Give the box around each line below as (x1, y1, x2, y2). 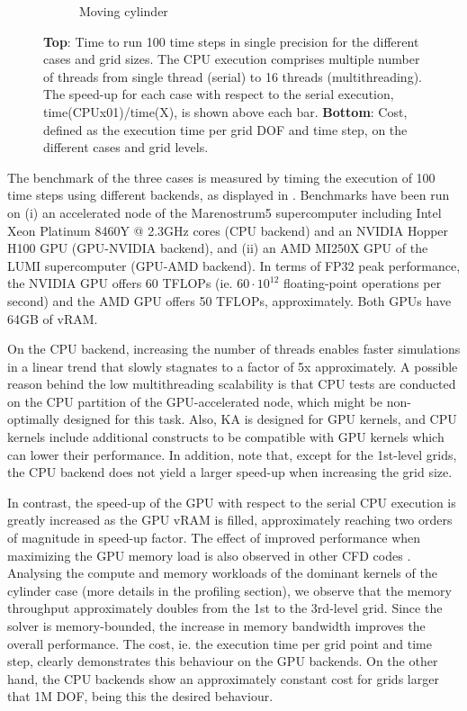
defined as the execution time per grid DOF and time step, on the (43, 120, 408, 139)
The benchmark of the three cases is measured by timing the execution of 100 (7, 167, 436, 186)
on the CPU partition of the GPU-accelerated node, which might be (7, 391, 383, 410)
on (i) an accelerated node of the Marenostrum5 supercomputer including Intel (7, 202, 442, 221)
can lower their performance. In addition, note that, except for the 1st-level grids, (7, 445, 457, 463)
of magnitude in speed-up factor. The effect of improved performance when (7, 528, 421, 547)
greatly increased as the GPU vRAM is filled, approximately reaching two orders (7, 510, 453, 529)
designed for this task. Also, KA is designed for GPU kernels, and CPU (63, 409, 457, 428)
